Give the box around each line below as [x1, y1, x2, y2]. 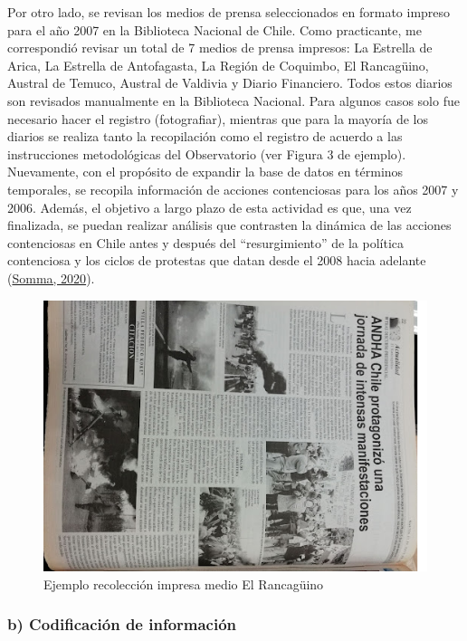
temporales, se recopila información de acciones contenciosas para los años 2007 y [7, 179, 459, 198]
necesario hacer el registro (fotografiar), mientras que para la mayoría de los [7, 109, 428, 128]
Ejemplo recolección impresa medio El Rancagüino [43, 574, 324, 593]
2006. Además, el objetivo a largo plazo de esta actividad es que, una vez [7, 197, 412, 216]
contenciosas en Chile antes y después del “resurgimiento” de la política [7, 233, 404, 252]
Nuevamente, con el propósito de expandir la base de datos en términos [7, 162, 404, 181]
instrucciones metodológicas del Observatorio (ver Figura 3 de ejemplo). [7, 144, 406, 163]
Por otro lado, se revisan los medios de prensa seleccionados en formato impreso [7, 3, 451, 21]
